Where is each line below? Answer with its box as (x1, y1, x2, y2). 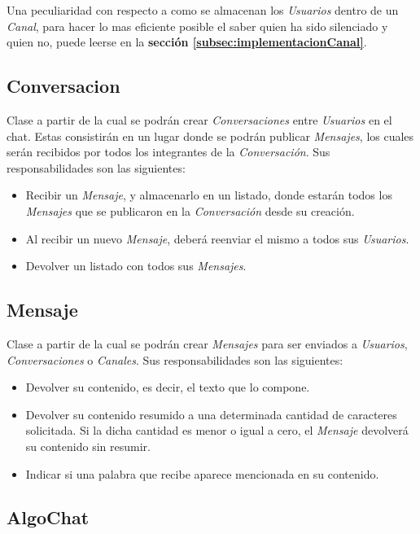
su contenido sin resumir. (25, 437, 151, 454)
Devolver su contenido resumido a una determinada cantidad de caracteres (25, 405, 397, 422)
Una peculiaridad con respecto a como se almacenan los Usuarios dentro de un (7, 2, 399, 18)
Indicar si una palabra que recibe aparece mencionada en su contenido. (25, 465, 379, 482)
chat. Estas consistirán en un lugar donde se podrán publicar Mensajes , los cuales (7, 127, 414, 144)
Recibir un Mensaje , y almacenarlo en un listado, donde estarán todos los (25, 186, 392, 204)
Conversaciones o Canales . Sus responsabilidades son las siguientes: (7, 351, 343, 368)
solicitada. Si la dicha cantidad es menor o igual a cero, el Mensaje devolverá (25, 422, 409, 439)
